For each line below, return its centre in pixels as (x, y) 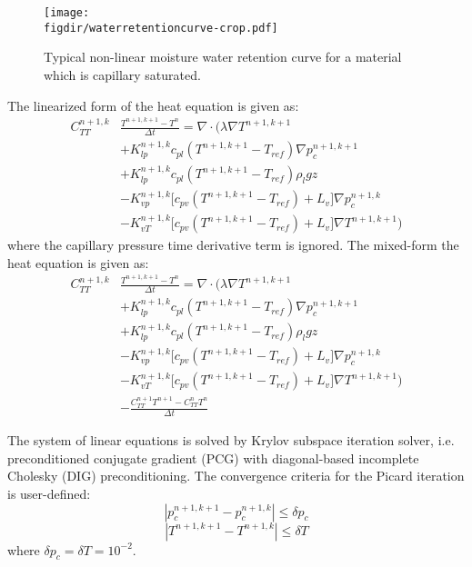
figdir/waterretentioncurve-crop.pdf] (161, 28)
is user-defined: (49, 493)
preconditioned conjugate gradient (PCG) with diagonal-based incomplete (213, 458)
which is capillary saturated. (122, 74)
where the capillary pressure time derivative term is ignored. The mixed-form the (233, 245)
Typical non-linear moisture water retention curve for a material (223, 57)
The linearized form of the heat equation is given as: (153, 105)
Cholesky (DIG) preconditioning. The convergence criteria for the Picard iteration (236, 476)
